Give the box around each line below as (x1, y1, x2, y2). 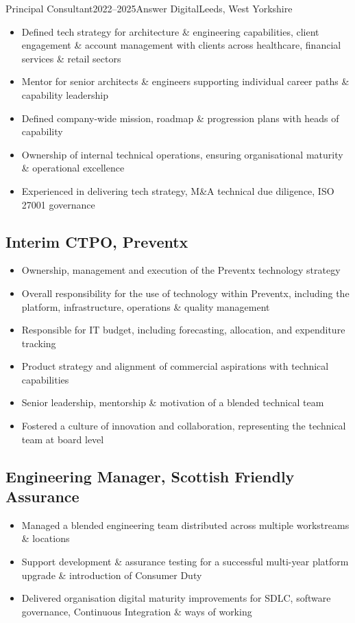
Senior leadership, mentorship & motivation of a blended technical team (21, 395, 324, 410)
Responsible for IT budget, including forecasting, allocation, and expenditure (21, 322, 345, 337)
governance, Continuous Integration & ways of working (21, 604, 252, 618)
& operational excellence (21, 161, 125, 175)
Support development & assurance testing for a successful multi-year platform (21, 554, 349, 569)
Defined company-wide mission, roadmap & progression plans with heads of (21, 110, 339, 125)
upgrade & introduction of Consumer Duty (21, 567, 202, 582)
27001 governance (21, 197, 95, 211)
